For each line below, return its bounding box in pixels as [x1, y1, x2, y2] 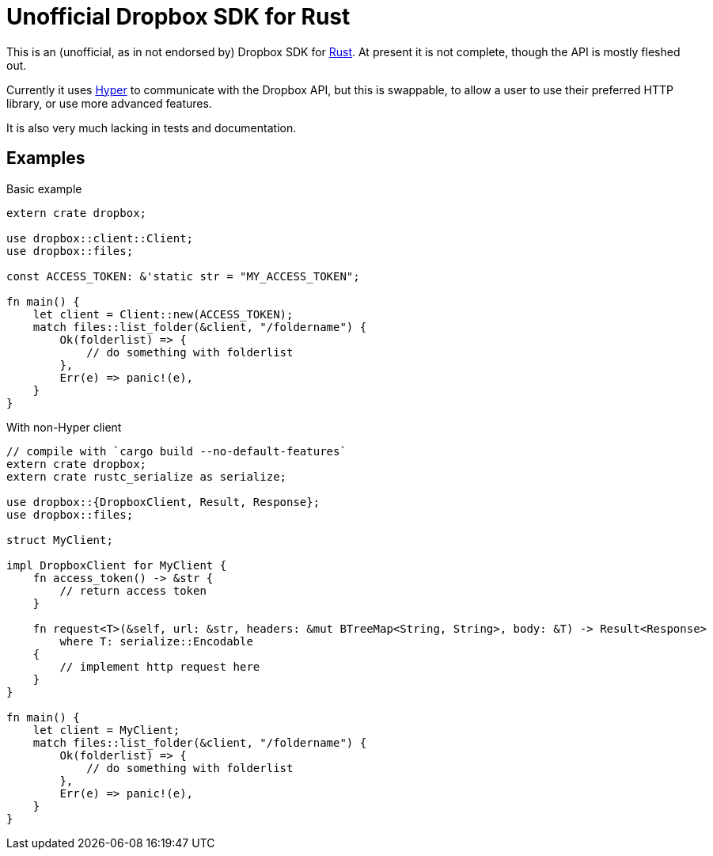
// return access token [59, 584, 207, 597]
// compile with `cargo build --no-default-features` [6, 444, 347, 458]
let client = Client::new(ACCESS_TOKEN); [32, 307, 294, 321]
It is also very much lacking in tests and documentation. [6, 120, 297, 135]
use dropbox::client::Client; [6, 231, 194, 245]
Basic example [6, 181, 82, 196]
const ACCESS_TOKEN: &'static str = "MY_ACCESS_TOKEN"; [6, 269, 360, 283]
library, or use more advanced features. [6, 96, 212, 110]
